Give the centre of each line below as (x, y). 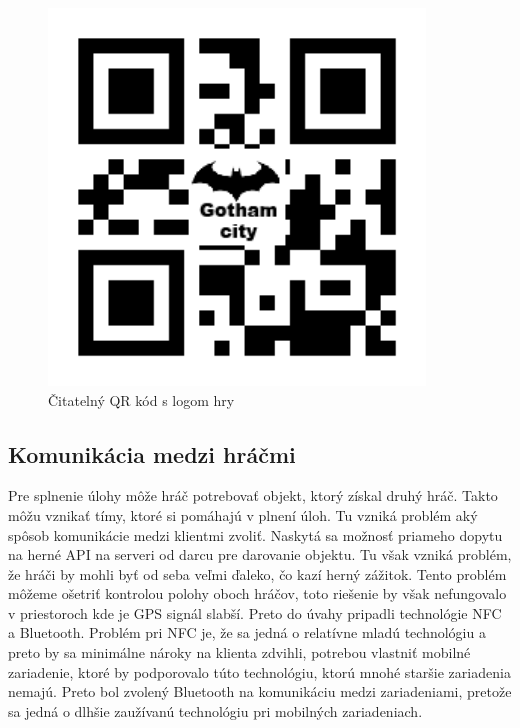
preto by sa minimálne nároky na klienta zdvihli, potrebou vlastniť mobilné (239, 652)
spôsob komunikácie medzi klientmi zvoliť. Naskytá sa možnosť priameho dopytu (255, 534)
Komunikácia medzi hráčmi (152, 453)
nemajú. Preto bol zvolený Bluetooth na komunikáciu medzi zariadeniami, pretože (260, 691)
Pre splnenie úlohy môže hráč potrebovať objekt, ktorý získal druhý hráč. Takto (253, 495)
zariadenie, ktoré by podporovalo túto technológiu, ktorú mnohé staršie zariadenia (259, 671)
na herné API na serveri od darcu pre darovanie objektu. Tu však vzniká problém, (260, 554)
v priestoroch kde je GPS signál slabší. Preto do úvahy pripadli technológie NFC (255, 612)
